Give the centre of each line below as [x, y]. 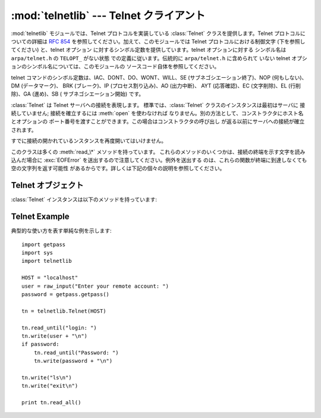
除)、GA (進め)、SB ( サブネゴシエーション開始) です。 [78, 94]
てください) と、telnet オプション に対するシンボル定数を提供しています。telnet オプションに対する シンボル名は [149, 50]
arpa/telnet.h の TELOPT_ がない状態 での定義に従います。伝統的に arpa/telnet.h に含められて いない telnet [151, 58]
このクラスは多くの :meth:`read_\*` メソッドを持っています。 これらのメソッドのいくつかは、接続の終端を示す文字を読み [158, 152]
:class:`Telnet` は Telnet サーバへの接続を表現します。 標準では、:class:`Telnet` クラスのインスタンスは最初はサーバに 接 [158, 105]
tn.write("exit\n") [50, 386]
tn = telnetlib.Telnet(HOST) [64, 311]
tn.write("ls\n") [47, 377]
